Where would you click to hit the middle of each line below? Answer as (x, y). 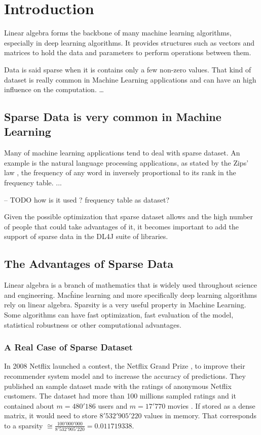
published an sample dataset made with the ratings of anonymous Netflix (118, 386)
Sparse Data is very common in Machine (113, 117)
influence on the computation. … (54, 89)
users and (113, 405)
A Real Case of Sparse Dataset (68, 347)
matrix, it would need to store (51, 416)
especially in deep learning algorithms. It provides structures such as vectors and (129, 42)
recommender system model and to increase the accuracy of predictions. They (125, 376)
